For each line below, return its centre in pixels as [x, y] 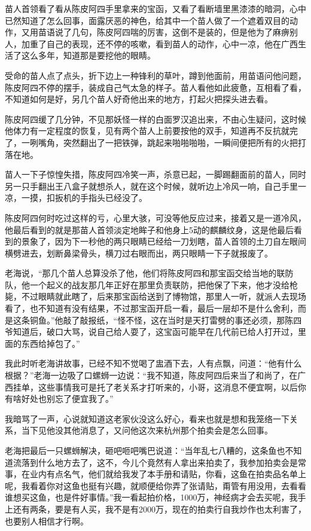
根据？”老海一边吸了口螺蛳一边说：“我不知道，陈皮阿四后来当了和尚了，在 [151, 375]
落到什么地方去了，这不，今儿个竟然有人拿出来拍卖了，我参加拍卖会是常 [164, 462]
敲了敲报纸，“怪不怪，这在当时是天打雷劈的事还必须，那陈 [178, 320]
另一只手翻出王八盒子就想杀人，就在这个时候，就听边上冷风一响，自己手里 [151, 186]
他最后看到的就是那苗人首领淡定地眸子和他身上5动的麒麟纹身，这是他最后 [149, 229]
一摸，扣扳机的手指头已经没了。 [84, 198]
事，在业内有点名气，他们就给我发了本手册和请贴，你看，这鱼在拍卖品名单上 [155, 474]
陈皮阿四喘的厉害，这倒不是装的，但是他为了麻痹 [193, 32]
